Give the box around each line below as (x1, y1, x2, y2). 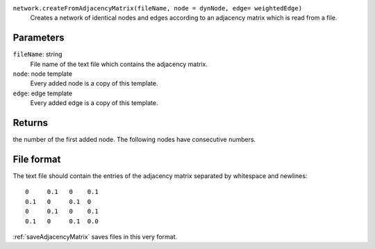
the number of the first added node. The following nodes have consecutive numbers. (12, 136, 256, 144)
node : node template (12, 70, 73, 78)
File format (12, 153, 61, 165)
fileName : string (12, 50, 62, 58)
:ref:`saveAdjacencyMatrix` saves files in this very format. (12, 233, 178, 241)
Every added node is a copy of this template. (30, 79, 158, 88)
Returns (12, 117, 49, 129)
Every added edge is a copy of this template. (30, 99, 158, 107)
